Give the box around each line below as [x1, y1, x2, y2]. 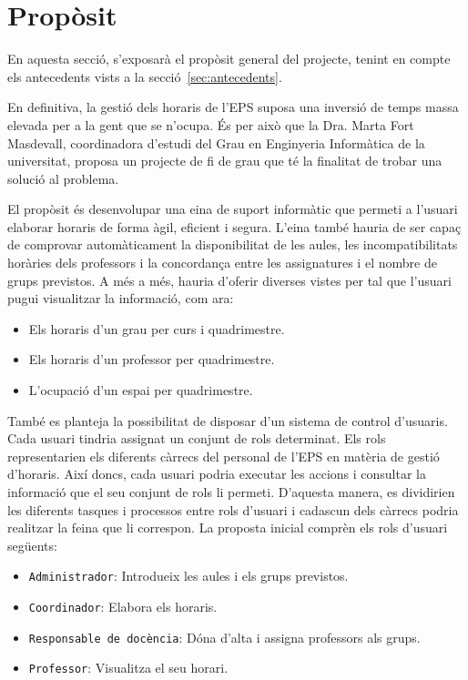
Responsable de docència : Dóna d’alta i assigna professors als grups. [28, 627, 421, 646]
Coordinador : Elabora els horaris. [28, 597, 218, 616]
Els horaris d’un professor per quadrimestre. [28, 350, 275, 369]
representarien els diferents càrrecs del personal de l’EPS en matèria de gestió [7, 446, 440, 465]
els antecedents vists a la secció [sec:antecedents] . [7, 66, 282, 86]
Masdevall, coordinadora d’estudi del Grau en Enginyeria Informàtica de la [7, 133, 425, 152]
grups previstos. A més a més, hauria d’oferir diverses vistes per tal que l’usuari [7, 270, 452, 289]
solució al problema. [7, 168, 119, 188]
